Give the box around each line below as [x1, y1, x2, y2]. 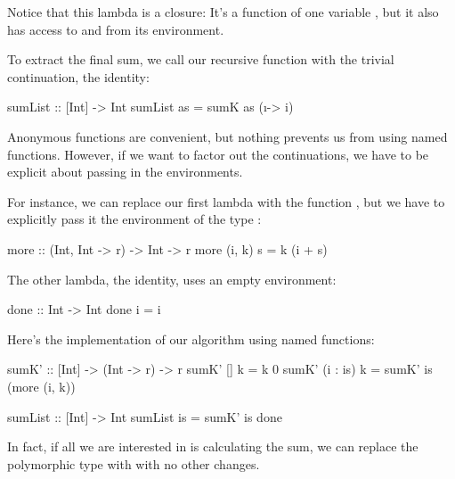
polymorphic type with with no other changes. [7, 454, 260, 473]
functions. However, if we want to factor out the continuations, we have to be [7, 145, 429, 163]
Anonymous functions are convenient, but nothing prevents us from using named [7, 127, 448, 145]
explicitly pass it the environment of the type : [7, 210, 262, 228]
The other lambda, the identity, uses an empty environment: [7, 269, 337, 288]
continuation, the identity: [7, 67, 150, 86]
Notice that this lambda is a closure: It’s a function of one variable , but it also [7, 3, 439, 21]
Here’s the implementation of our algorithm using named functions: [7, 329, 375, 348]
